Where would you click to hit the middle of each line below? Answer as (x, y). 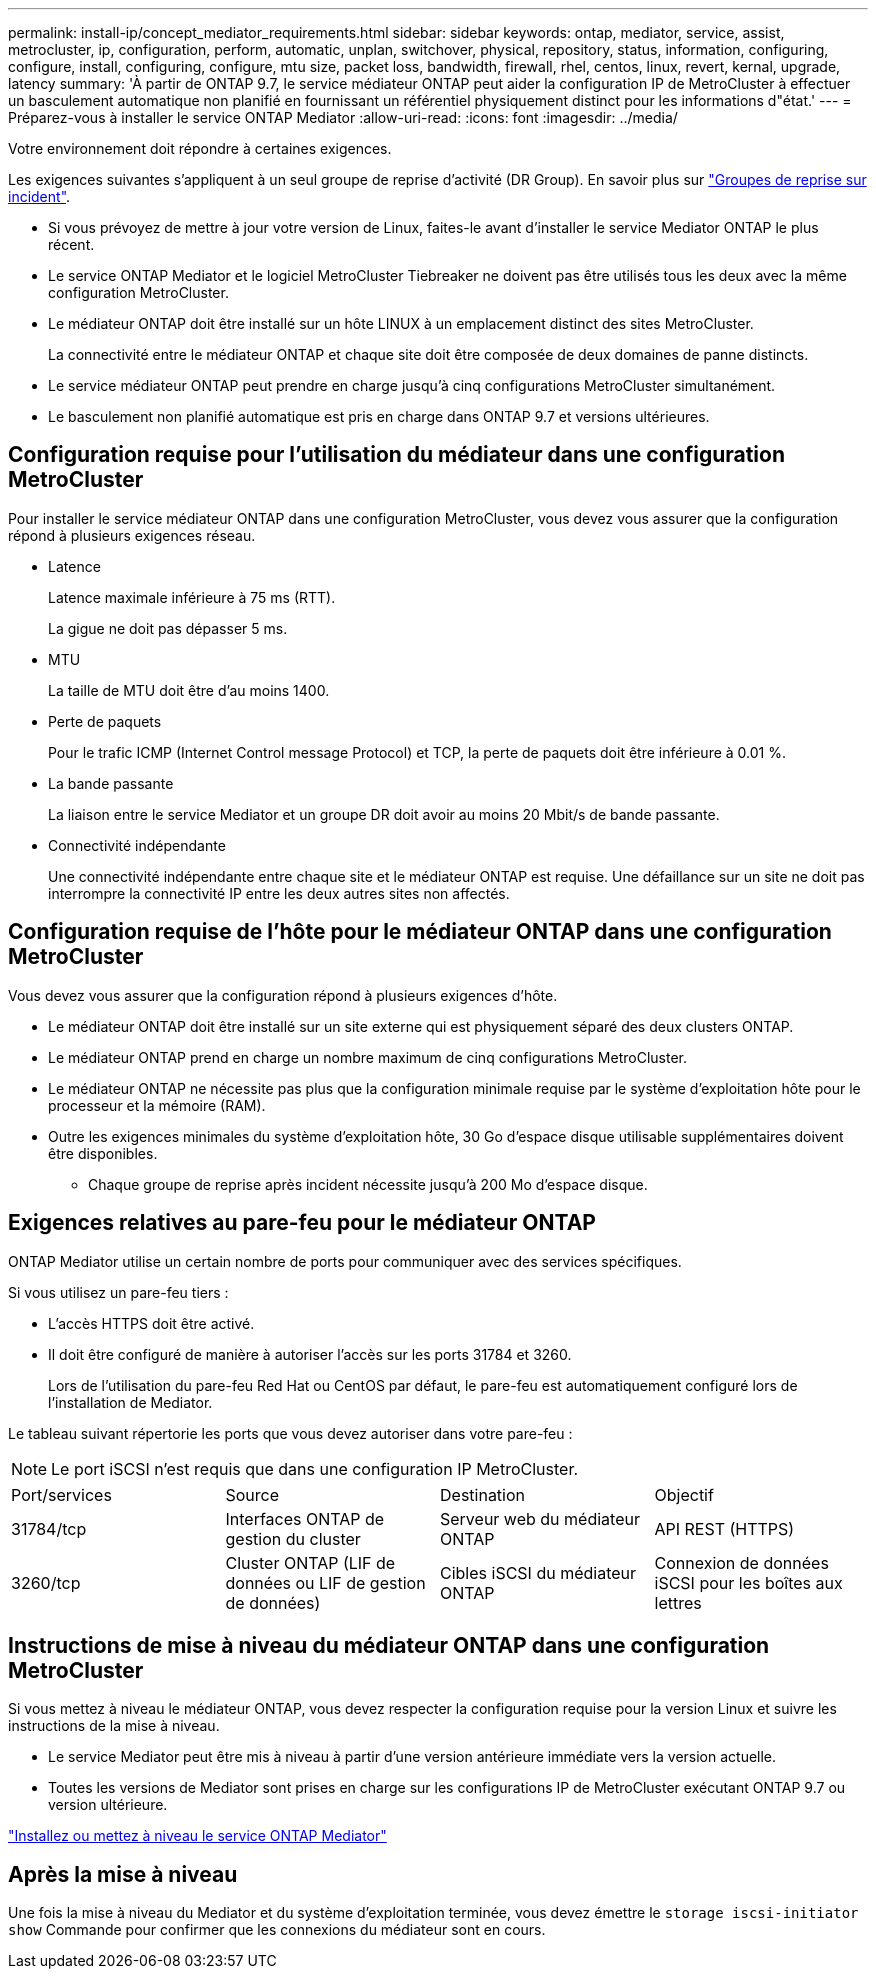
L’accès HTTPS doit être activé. (151, 1323)
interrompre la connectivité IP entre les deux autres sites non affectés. (279, 893)
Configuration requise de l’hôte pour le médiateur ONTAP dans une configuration (420, 932)
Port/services (61, 1494)
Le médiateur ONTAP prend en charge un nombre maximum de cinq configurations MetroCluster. (367, 1057)
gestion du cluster (293, 1538)
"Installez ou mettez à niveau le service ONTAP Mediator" (197, 1836)
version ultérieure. (108, 1805)
